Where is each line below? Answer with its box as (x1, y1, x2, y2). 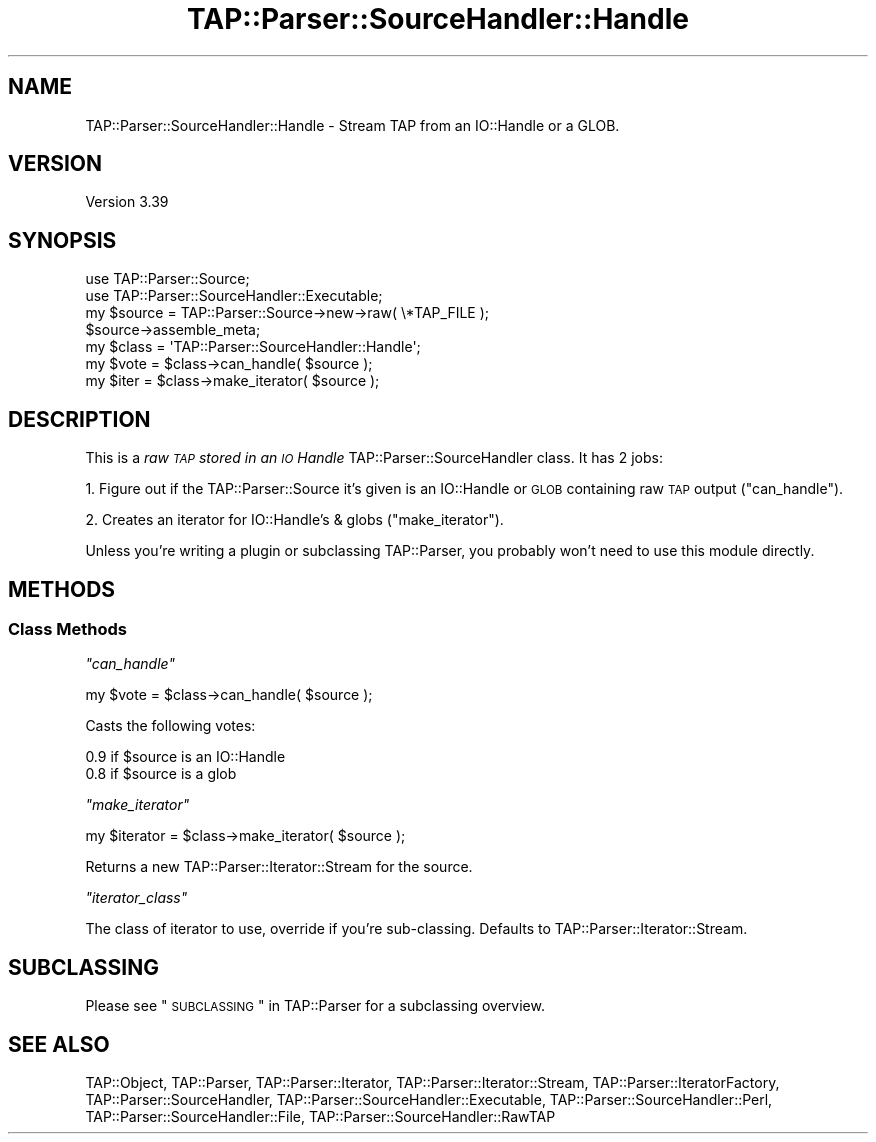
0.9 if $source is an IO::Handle (85, 748, 286, 766)
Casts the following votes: (85, 717, 256, 735)
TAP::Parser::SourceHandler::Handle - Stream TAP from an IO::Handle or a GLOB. (85, 116, 620, 134)
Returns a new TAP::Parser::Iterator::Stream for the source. (85, 858, 473, 876)
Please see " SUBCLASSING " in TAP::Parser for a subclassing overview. (85, 997, 545, 1015)
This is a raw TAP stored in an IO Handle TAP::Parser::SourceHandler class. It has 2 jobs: (85, 449, 663, 467)
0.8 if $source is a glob (85, 765, 237, 783)
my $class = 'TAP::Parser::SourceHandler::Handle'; (85, 338, 421, 356)
